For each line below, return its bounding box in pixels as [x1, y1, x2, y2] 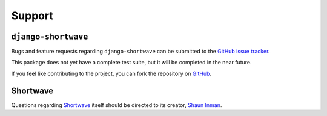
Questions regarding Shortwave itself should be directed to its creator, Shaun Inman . [11, 101, 222, 108]
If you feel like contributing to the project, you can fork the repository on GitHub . [11, 70, 212, 77]
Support [11, 9, 54, 22]
